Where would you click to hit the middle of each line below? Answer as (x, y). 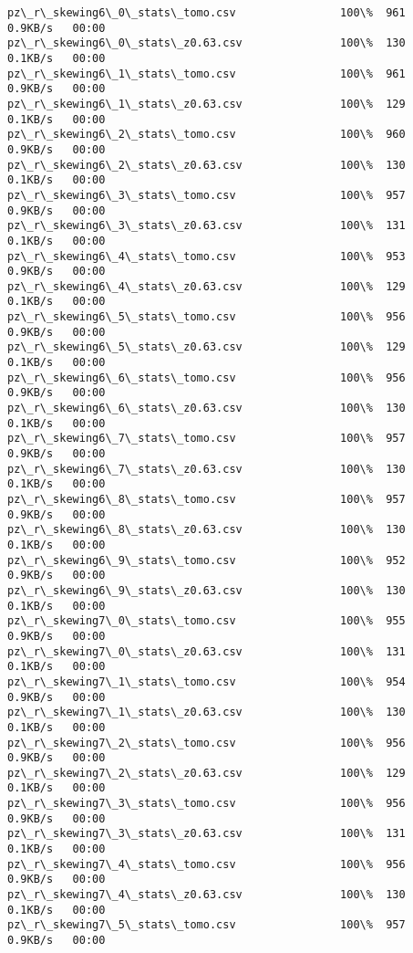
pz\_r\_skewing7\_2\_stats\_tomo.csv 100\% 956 (206, 743)
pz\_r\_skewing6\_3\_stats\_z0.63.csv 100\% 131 (206, 226)
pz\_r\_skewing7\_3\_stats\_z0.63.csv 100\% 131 (206, 834)
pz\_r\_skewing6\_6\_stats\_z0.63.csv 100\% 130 (206, 408)
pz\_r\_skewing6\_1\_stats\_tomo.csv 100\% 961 (206, 73)
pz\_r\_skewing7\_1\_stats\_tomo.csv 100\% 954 (206, 681)
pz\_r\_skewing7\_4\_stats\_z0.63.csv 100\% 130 (206, 895)
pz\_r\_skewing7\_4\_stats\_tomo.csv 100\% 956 (206, 864)
